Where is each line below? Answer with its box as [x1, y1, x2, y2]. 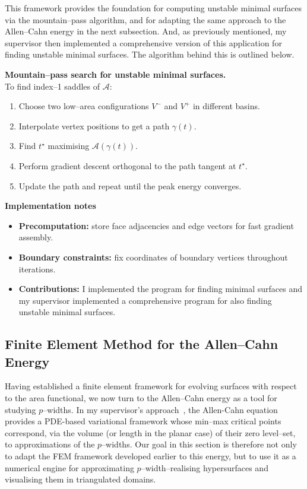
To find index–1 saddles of [5, 80, 100, 92]
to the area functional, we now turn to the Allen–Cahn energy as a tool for [5, 392, 277, 404]
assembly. [18, 231, 53, 243]
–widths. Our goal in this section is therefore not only [102, 438, 297, 450]
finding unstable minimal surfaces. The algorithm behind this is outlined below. [5, 48, 295, 61]
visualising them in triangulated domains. [5, 473, 156, 485]
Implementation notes [5, 199, 96, 212]
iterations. [18, 262, 56, 275]
